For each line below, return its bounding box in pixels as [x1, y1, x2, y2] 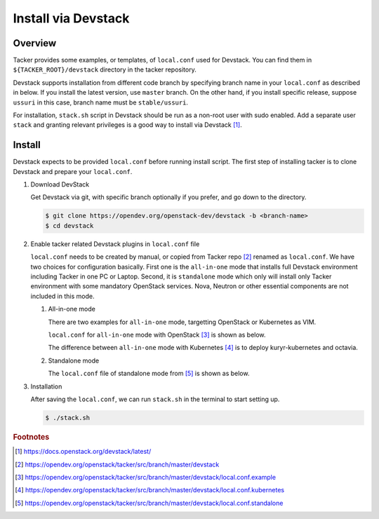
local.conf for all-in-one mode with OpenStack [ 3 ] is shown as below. [48, 330, 266, 339]
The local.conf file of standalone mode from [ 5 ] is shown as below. [48, 369, 250, 378]
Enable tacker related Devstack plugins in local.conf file [30, 239, 200, 248]
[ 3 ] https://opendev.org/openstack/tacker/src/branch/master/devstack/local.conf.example [15, 473, 277, 481]
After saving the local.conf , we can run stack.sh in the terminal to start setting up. [30, 395, 280, 403]
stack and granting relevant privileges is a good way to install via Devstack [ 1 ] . [13, 121, 242, 129]
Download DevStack [30, 180, 90, 189]
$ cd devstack [45, 222, 94, 229]
